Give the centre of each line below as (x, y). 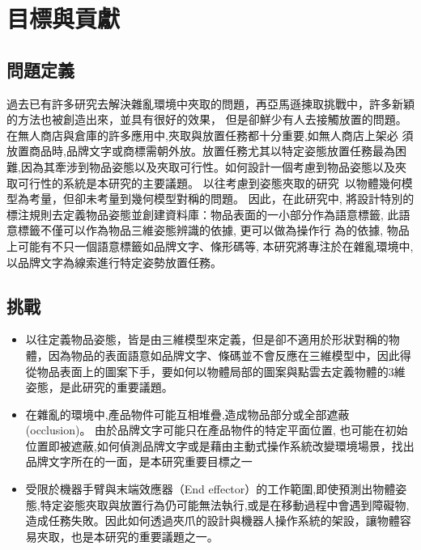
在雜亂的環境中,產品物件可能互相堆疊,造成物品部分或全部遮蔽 (187, 414)
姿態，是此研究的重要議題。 (99, 387)
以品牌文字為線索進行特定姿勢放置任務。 (114, 262)
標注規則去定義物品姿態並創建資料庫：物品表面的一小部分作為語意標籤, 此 (203, 214)
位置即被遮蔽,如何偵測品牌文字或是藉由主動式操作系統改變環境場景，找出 (220, 445)
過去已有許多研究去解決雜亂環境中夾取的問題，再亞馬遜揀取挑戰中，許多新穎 (210, 103)
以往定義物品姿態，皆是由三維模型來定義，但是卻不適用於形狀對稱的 (207, 339)
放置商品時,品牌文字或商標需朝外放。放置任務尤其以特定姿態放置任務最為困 (206, 151)
